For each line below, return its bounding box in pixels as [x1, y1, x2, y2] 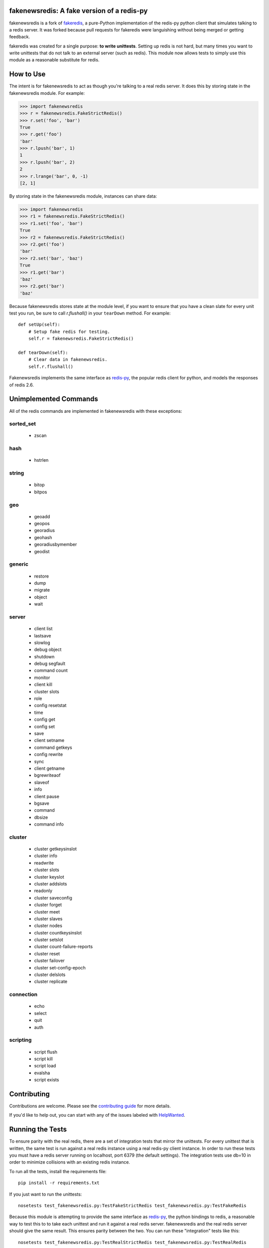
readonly [34, 888, 52, 894]
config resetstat [34, 702, 67, 708]
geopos [34, 521, 50, 527]
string [9, 470, 24, 477]
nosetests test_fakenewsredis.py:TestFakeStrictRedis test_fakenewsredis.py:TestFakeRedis [18, 1203, 247, 1209]
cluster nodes [34, 923, 62, 929]
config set [34, 723, 55, 729]
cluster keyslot [34, 874, 64, 880]
